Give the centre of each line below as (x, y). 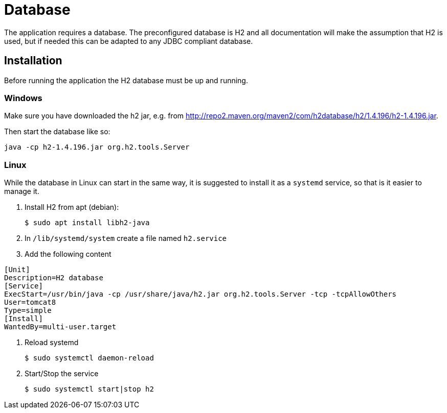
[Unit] (17, 270)
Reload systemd (52, 343)
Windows (23, 98)
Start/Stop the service (62, 374)
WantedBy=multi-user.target (60, 327)
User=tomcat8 (30, 302)
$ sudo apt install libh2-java (87, 223)
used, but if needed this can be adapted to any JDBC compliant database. (129, 41)
